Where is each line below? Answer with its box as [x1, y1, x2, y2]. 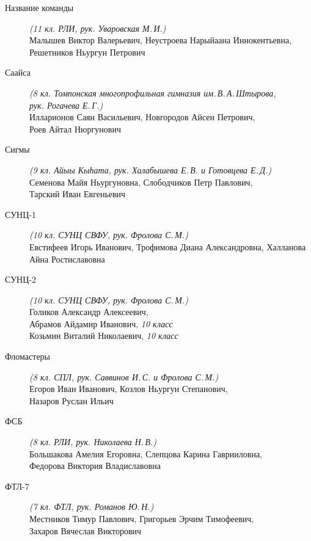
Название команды [5, 1, 74, 13]
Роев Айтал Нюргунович [29, 122, 121, 135]
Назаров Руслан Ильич [29, 394, 114, 407]
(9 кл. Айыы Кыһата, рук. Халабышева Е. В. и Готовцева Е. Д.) [29, 163, 272, 176]
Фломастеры [5, 350, 51, 363]
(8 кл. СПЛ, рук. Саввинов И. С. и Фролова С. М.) [29, 370, 219, 383]
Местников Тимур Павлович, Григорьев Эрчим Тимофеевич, [29, 512, 254, 525]
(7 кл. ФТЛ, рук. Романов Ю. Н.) [29, 500, 154, 513]
